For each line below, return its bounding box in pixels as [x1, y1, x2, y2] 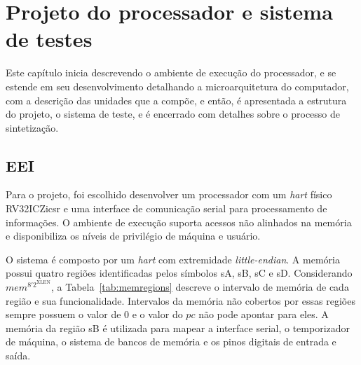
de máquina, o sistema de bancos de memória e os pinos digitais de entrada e [6, 334, 336, 349]
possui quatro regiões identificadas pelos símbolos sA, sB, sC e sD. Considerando [6, 266, 353, 280]
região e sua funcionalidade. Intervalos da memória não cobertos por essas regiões [6, 293, 355, 308]
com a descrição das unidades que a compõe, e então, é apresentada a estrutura [6, 92, 347, 107]
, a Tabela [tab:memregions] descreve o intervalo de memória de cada [50, 280, 349, 294]
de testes [6, 25, 93, 53]
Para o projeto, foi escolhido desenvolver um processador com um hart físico [6, 187, 332, 202]
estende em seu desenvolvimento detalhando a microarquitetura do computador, [6, 78, 349, 93]
